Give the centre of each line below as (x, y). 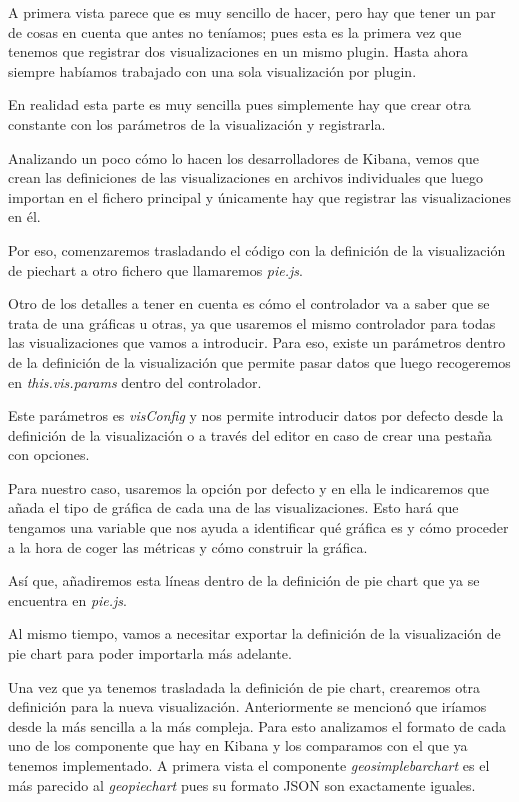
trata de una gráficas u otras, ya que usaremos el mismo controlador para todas (252, 322)
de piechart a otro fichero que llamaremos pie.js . (155, 269)
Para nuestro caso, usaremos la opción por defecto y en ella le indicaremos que (249, 487)
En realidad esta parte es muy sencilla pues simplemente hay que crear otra (239, 104)
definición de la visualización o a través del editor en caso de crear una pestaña (250, 434)
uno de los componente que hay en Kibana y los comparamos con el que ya (238, 745)
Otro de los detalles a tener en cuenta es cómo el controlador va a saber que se (249, 303)
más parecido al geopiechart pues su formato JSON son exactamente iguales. (242, 784)
